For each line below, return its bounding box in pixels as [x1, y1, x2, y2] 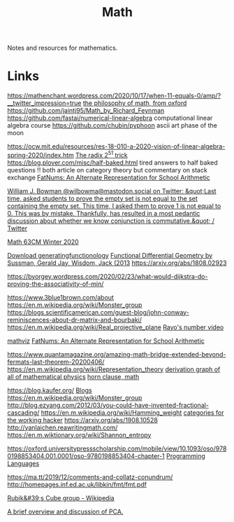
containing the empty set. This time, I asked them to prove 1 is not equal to [7, 201, 221, 210]
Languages [7, 459, 40, 467]
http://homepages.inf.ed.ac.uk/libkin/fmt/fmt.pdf [7, 480, 147, 488]
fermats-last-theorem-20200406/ [7, 357, 105, 366]
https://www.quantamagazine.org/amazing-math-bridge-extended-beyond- [7, 350, 226, 358]
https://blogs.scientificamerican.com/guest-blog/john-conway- [7, 308, 190, 316]
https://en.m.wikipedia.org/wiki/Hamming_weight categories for [41, 408, 224, 417]
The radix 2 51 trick [75, 150, 128, 159]
